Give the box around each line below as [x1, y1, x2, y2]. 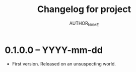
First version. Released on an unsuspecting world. [12, 61, 116, 67]
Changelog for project [37, 4, 131, 15]
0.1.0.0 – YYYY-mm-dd [5, 44, 103, 56]
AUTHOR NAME [69, 20, 99, 27]
